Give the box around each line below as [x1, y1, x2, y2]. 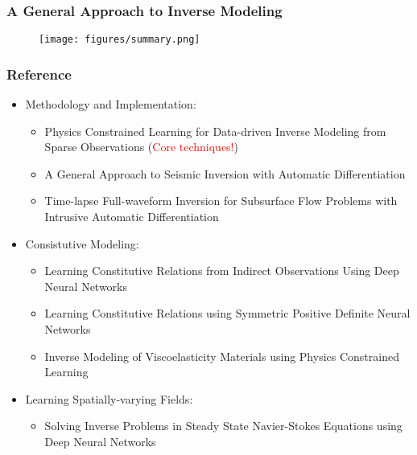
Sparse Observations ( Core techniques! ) [44, 138, 238, 155]
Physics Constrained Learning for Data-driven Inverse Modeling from [44, 122, 386, 139]
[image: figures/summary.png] [39, 34, 200, 46]
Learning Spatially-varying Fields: [25, 390, 193, 407]
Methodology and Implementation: [25, 96, 196, 113]
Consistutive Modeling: [25, 235, 139, 252]
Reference [6, 64, 72, 84]
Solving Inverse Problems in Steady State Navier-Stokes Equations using [44, 417, 403, 434]
